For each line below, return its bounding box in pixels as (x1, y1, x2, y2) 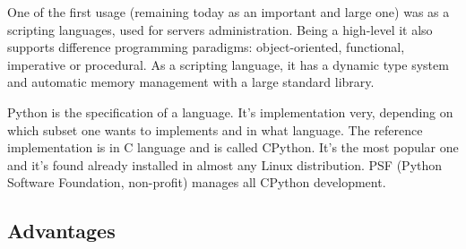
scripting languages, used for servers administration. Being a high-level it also (7, 20, 433, 39)
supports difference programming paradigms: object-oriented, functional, (7, 38, 405, 56)
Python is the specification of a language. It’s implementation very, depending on (7, 102, 453, 121)
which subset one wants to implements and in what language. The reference (7, 120, 423, 139)
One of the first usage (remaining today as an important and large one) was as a (7, 3, 450, 21)
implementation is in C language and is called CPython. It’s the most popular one (7, 138, 459, 157)
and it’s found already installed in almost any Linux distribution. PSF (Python (7, 155, 443, 174)
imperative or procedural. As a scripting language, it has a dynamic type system (7, 55, 449, 73)
